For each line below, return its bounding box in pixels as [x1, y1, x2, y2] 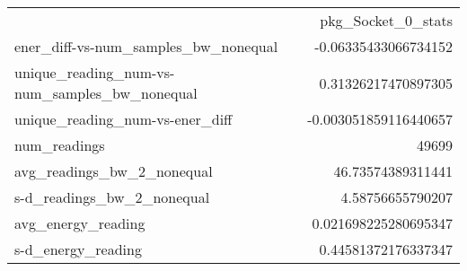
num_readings [14, 135, 105, 155]
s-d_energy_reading [14, 239, 142, 259]
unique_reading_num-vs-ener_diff [14, 109, 233, 129]
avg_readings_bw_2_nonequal [14, 161, 213, 181]
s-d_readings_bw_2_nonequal [14, 187, 210, 207]
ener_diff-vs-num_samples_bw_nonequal [14, 36, 278, 57]
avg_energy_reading [14, 213, 145, 233]
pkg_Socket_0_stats [320, 10, 453, 31]
